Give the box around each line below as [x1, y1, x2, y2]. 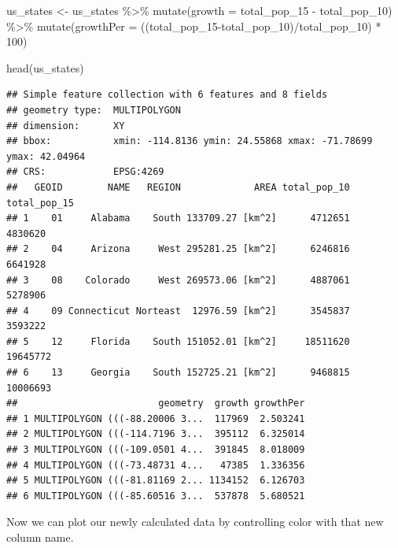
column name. [6, 529, 74, 545]
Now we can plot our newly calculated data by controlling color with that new [6, 513, 384, 530]
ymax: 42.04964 [6, 150, 86, 162]
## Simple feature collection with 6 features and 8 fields [6, 89, 328, 101]
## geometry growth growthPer [6, 398, 305, 409]
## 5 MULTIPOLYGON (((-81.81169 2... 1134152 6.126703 [6, 475, 305, 487]
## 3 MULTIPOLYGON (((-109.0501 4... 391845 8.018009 [6, 444, 305, 456]
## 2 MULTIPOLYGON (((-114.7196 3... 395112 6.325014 [6, 428, 305, 440]
